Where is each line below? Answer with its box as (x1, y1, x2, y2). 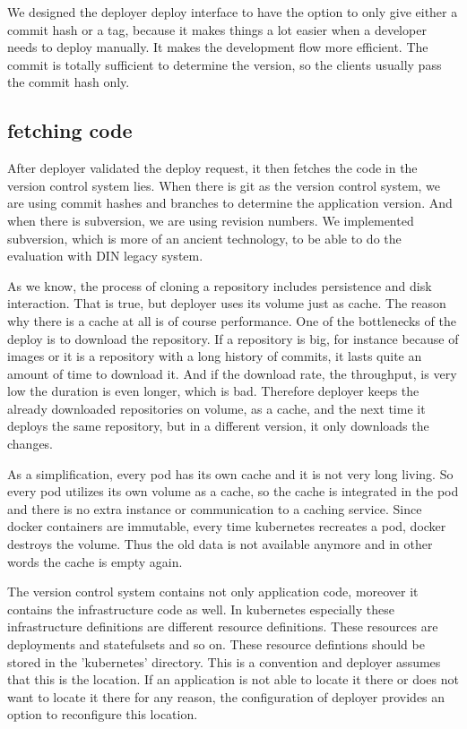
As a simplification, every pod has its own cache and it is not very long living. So (7, 464, 454, 483)
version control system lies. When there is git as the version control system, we (7, 176, 441, 194)
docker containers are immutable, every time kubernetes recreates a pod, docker (7, 517, 446, 536)
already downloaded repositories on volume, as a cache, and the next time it (7, 399, 426, 417)
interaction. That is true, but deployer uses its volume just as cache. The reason (7, 294, 446, 313)
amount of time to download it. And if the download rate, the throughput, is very (7, 364, 457, 382)
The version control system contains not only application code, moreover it (7, 582, 419, 601)
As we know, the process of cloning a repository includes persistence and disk (7, 276, 432, 295)
